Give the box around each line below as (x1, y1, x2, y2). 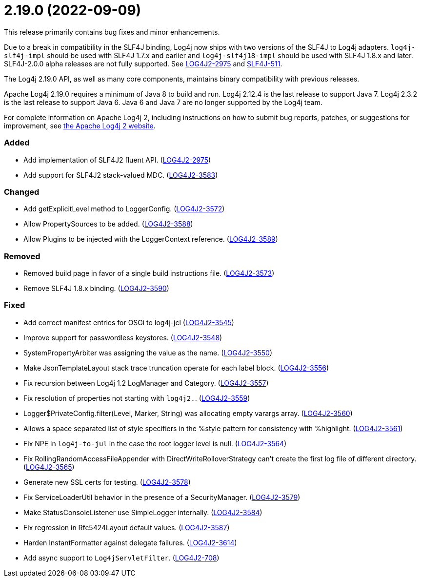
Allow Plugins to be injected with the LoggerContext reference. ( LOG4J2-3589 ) (23, 235, 278, 244)
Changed (4, 187, 40, 197)
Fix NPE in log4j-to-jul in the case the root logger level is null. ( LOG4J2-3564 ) (23, 439, 287, 448)
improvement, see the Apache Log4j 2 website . (4, 121, 156, 130)
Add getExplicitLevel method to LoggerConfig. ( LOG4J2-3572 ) (23, 205, 225, 213)
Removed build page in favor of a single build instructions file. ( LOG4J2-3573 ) (23, 269, 275, 277)
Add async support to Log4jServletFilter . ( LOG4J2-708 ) (23, 553, 220, 562)
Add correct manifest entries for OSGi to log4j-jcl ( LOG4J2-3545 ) (23, 318, 234, 327)
